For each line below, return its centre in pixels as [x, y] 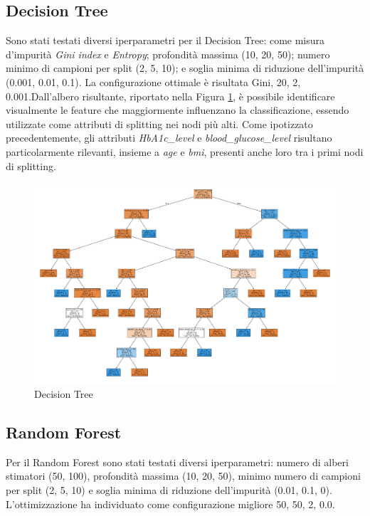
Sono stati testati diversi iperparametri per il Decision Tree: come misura [165, 40]
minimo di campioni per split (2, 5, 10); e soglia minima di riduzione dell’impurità [185, 68]
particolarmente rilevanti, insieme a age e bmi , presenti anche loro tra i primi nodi [185, 151]
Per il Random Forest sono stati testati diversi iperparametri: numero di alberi [177, 462]
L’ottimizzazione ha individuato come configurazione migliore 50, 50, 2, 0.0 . [170, 504]
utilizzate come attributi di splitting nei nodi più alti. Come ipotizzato [159, 123]
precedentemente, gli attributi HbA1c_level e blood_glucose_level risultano [169, 138]
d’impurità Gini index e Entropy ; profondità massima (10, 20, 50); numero [168, 54]
